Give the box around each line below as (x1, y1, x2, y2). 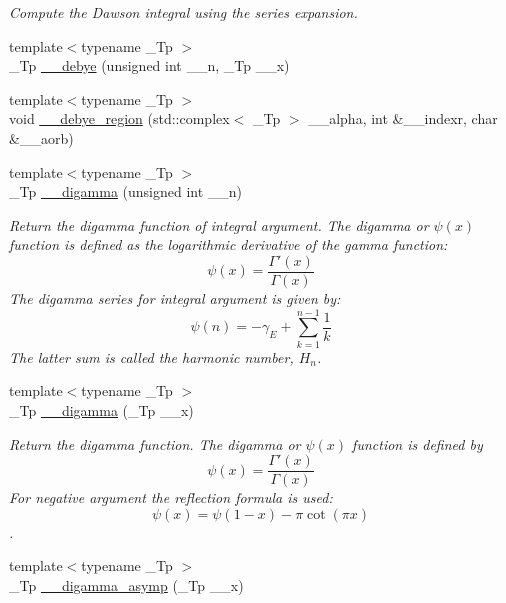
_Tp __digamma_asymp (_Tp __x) (9, 574, 244, 595)
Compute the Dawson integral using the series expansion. (9, 2, 358, 22)
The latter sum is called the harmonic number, (9, 346, 294, 367)
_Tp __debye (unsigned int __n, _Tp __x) (9, 55, 290, 76)
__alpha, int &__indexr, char (308, 108, 498, 129)
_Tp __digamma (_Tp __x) (9, 399, 194, 420)
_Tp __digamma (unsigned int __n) (9, 181, 243, 202)
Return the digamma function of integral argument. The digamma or (9, 214, 429, 235)
